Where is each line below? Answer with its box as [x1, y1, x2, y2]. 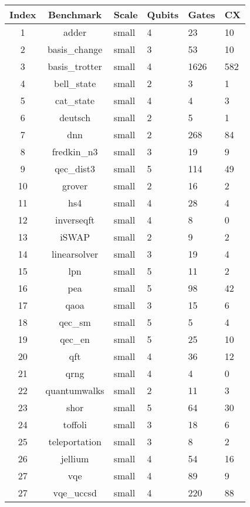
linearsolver [51, 247, 99, 261]
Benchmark [48, 8, 102, 21]
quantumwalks [45, 383, 104, 397]
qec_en [60, 332, 90, 346]
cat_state [55, 94, 95, 107]
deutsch [59, 111, 91, 124]
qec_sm [59, 315, 91, 329]
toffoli [63, 418, 87, 431]
